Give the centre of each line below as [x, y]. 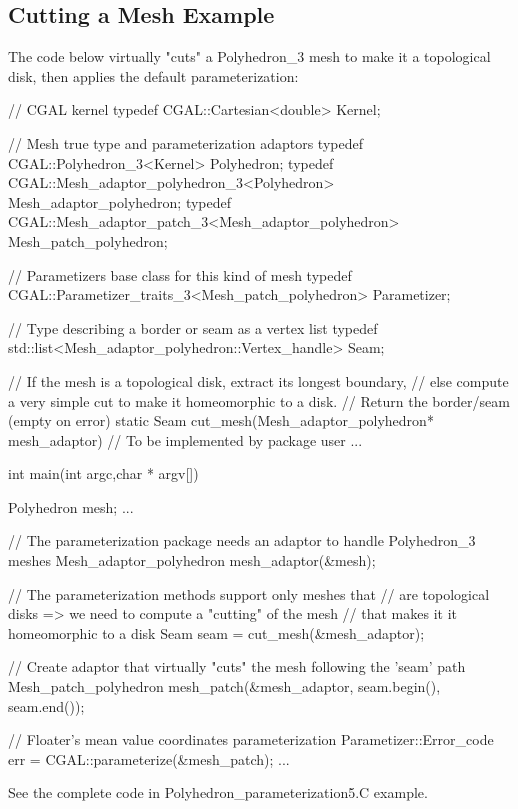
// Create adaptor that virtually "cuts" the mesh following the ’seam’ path [237, 666]
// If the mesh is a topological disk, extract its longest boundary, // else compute [258, 380]
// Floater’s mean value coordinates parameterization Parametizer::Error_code [251, 739]
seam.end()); [46, 705]
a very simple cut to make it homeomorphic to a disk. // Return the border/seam [259, 400]
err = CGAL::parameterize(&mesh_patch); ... [149, 758]
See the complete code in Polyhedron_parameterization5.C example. [218, 792]
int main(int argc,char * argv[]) [103, 473]
